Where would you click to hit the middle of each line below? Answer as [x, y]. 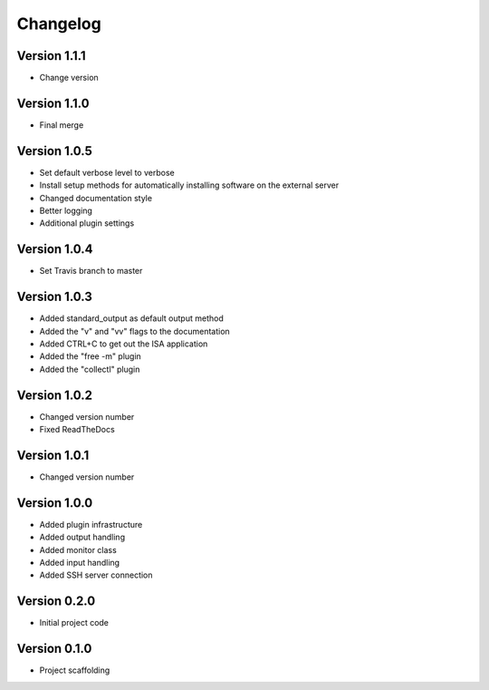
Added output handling [82, 537]
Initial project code [74, 623]
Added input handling [80, 563]
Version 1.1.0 [53, 103]
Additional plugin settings [87, 223]
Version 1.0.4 [55, 249]
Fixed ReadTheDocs [77, 430]
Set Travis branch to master [91, 271]
